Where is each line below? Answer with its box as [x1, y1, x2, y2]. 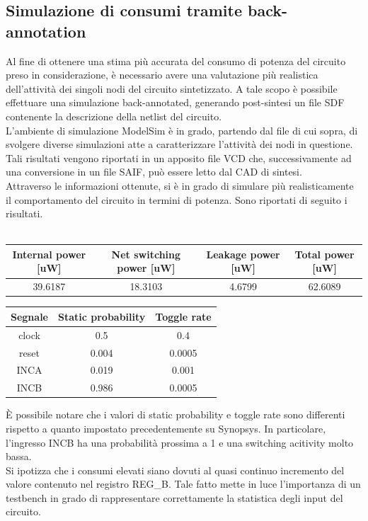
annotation [6, 20, 86, 42]
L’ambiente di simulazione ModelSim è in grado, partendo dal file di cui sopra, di [6, 122, 358, 137]
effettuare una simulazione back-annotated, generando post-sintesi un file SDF [6, 95, 345, 110]
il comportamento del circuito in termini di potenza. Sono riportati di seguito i [6, 192, 347, 207]
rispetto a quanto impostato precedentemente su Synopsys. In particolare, [6, 420, 326, 435]
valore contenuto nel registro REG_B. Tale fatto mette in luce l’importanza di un [6, 476, 361, 491]
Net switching [111, 246, 181, 261]
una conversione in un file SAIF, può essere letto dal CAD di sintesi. [6, 164, 302, 179]
